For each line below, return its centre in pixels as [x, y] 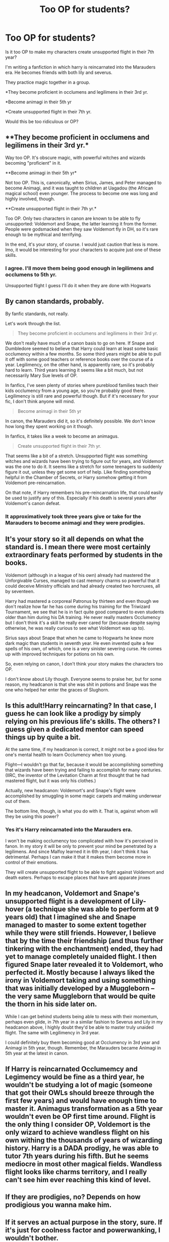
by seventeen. [20, 591]
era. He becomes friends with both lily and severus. [59, 72]
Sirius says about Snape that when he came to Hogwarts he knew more [79, 638]
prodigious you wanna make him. [59, 1205]
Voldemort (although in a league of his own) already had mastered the [78, 575]
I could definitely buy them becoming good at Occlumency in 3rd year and [82, 1042]
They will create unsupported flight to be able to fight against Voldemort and [84, 872]
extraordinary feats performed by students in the [84, 555]
